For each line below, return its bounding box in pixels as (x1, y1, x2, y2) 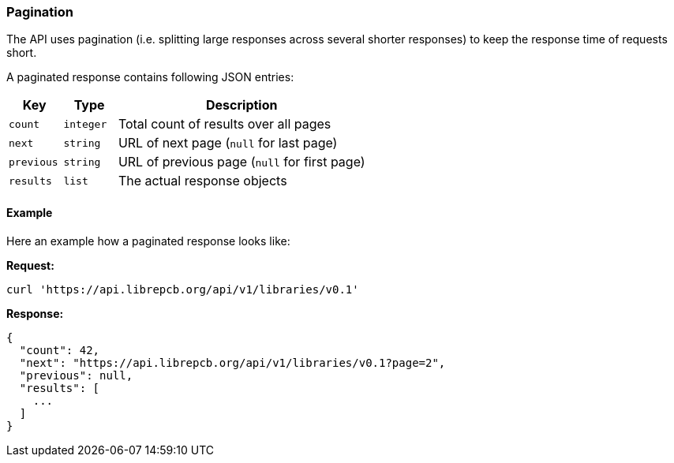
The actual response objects (118, 173, 287, 189)
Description (206, 97, 278, 114)
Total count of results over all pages (118, 116, 331, 133)
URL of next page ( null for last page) (118, 135, 338, 151)
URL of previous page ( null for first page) (118, 154, 365, 170)
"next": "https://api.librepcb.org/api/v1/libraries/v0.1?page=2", (19, 356, 446, 369)
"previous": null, (19, 368, 133, 382)
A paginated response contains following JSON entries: (6, 70, 294, 84)
